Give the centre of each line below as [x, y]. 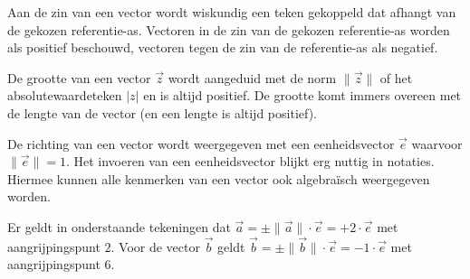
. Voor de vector [155, 246]
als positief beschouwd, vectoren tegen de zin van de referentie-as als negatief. [223, 47]
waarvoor [437, 143]
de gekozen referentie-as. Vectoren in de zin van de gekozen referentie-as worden [229, 29]
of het [396, 77]
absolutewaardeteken [65, 95]
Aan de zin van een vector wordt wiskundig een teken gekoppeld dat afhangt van [232, 12]
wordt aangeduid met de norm [252, 77]
